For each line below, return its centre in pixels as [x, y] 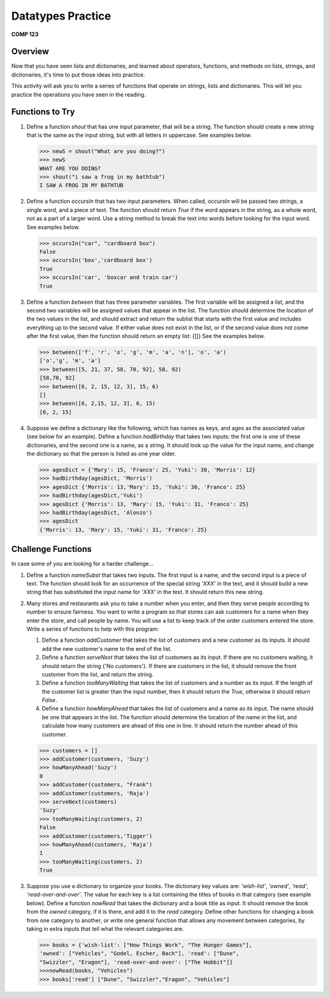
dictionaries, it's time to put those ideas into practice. [78, 75]
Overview [30, 52]
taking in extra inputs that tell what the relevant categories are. [105, 929]
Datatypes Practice [61, 16]
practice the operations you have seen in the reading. [79, 94]
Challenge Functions [51, 549]
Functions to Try [43, 112]
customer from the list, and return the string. [98, 674]
